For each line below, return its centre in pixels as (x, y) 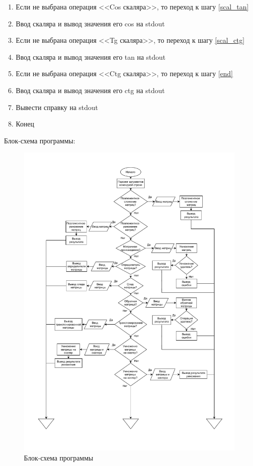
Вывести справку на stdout (57, 107)
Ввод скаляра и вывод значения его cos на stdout (90, 23)
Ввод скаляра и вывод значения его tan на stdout (91, 57)
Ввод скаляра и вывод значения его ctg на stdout (90, 90)
